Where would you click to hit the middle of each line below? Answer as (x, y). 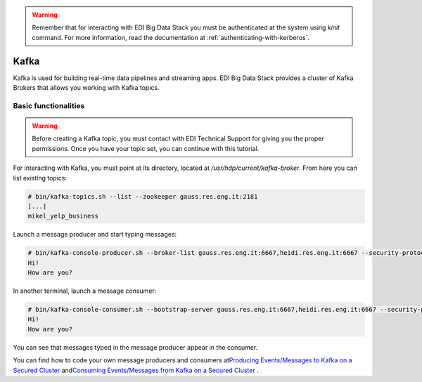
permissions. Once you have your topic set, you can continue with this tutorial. (146, 148)
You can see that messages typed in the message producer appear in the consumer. (135, 347)
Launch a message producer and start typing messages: (95, 235)
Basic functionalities (49, 105)
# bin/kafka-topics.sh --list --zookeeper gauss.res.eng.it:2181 (143, 196)
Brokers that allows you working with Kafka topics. (86, 88)
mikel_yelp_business (63, 216)
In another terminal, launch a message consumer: (85, 291)
